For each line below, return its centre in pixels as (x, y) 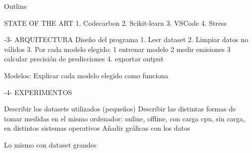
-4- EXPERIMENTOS (38, 92)
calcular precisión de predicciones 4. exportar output (84, 59)
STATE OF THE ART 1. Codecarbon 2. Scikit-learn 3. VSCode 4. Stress (116, 23)
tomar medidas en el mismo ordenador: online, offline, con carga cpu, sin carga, (125, 118)
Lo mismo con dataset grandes (50, 144)
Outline (15, 6)
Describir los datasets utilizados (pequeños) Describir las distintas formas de (120, 109)
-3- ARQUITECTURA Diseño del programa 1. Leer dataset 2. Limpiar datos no (126, 39)
